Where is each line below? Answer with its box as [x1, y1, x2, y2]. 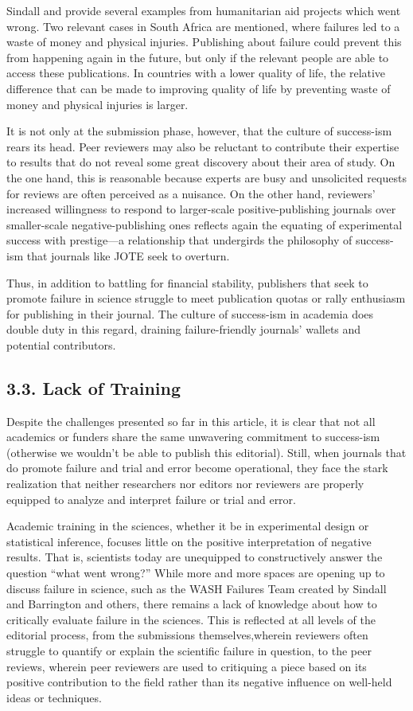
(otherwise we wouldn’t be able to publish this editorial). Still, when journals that [6, 443, 407, 460]
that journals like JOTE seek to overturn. [26, 247, 230, 264]
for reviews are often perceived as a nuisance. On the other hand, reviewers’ [6, 185, 376, 201]
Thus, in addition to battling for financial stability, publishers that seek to [6, 274, 368, 291]
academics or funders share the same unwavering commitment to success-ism [6, 428, 380, 445]
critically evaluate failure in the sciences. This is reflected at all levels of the [6, 611, 376, 627]
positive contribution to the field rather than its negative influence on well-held [6, 674, 392, 690]
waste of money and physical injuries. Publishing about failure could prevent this [6, 33, 402, 50]
